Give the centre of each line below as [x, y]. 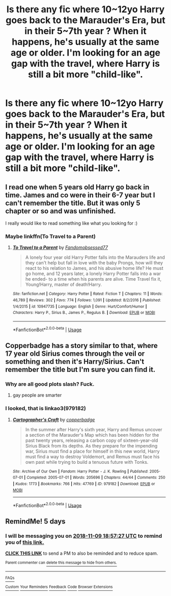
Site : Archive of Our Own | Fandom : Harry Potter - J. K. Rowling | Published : [80, 471]
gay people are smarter [37, 395]
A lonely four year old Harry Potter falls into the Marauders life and [95, 257]
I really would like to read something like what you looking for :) [72, 223]
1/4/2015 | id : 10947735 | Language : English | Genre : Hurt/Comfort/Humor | [80, 306]
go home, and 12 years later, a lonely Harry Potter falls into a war [93, 274]
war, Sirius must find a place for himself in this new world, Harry [92, 451]
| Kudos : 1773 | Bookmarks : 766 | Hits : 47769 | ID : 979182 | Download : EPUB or [84, 484]
